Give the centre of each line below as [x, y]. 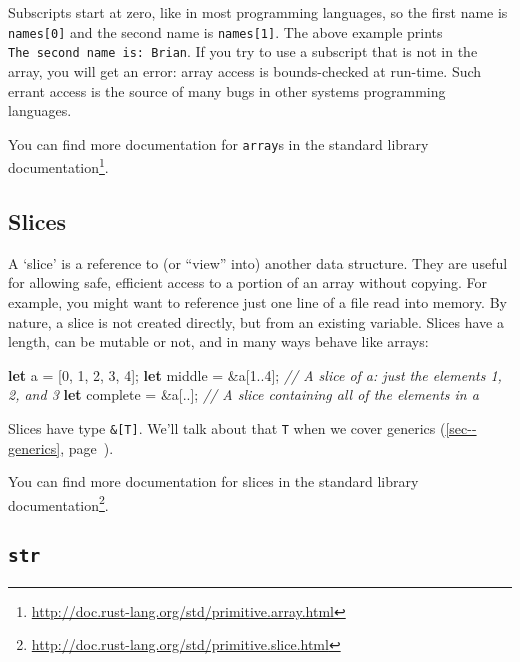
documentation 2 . [58, 503]
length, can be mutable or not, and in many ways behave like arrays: [218, 341]
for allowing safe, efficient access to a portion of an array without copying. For [247, 282]
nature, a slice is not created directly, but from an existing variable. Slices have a [256, 321]
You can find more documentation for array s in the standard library [218, 143]
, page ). [87, 447]
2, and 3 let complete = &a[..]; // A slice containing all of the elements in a [243, 394]
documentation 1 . [58, 165]
